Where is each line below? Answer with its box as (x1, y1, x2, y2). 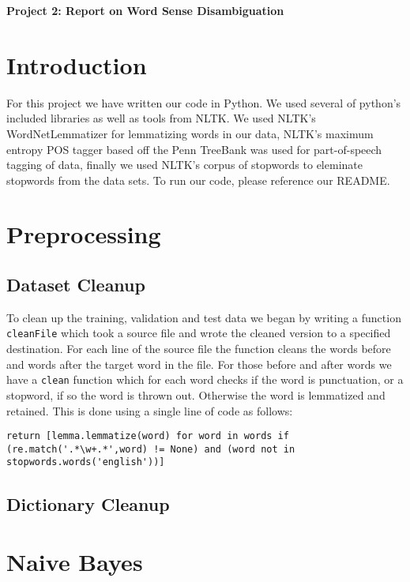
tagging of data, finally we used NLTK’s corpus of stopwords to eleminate (6, 156, 363, 173)
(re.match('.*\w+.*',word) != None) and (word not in (6, 443, 295, 455)
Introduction (6, 48, 147, 81)
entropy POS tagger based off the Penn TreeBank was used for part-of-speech (6, 141, 382, 157)
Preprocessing (6, 218, 161, 250)
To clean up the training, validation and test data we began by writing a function (6, 309, 401, 325)
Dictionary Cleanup (6, 491, 170, 516)
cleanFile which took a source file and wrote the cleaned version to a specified (6, 325, 391, 341)
